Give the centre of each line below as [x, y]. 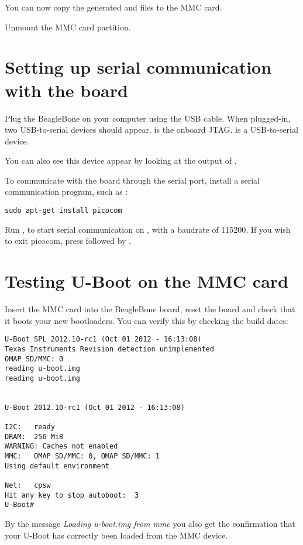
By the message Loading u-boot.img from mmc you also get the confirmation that [150, 524]
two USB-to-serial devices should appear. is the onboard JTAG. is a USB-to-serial [151, 130]
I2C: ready [30, 427]
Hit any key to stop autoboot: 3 [72, 495]
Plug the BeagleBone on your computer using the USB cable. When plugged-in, [148, 118]
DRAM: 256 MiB [34, 437]
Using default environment [57, 466]
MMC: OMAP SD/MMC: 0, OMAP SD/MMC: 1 [82, 456]
